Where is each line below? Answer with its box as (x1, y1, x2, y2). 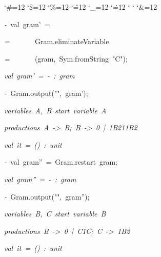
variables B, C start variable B (4, 208, 106, 219)
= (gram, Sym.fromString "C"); (4, 53, 128, 64)
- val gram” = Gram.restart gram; (4, 156, 117, 167)
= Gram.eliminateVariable (4, 36, 109, 47)
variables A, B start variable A (4, 105, 107, 115)
